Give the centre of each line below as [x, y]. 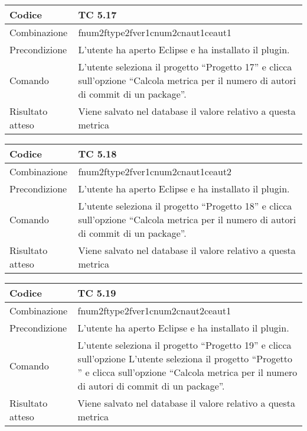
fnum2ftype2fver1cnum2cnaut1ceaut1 [155, 32]
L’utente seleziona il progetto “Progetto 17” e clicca [185, 67]
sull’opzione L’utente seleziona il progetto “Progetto [185, 358]
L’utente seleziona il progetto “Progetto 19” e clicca [184, 345]
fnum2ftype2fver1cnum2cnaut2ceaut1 [154, 311]
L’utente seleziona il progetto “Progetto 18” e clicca [185, 206]
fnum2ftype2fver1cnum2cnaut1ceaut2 [155, 171]
